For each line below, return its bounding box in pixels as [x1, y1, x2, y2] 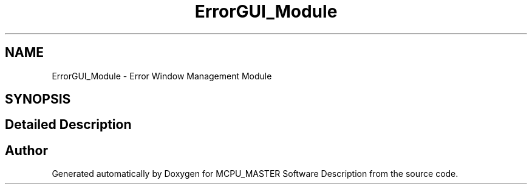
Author [5, 142, 48, 158]
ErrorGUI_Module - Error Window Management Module [52, 70, 272, 81]
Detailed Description [5, 117, 132, 133]
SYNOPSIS [5, 91, 71, 107]
